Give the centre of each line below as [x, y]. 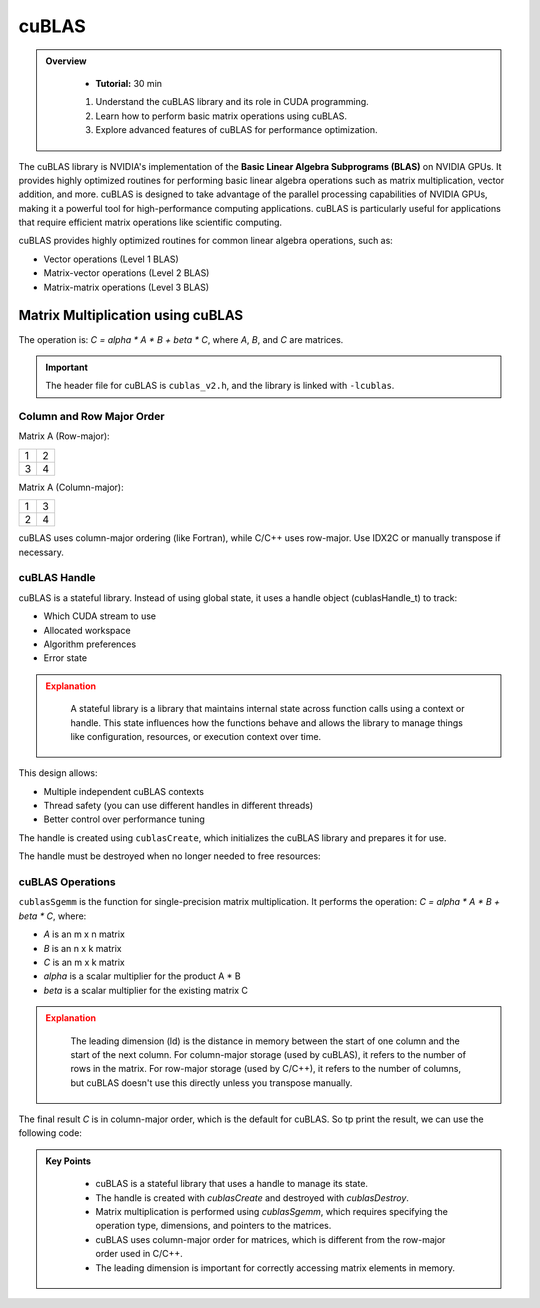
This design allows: [58, 773]
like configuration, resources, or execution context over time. [196, 736]
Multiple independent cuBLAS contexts [124, 791]
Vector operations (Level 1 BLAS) [111, 259]
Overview [66, 61]
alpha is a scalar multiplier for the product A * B [142, 976]
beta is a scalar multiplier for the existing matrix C [146, 990]
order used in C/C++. [139, 1254]
